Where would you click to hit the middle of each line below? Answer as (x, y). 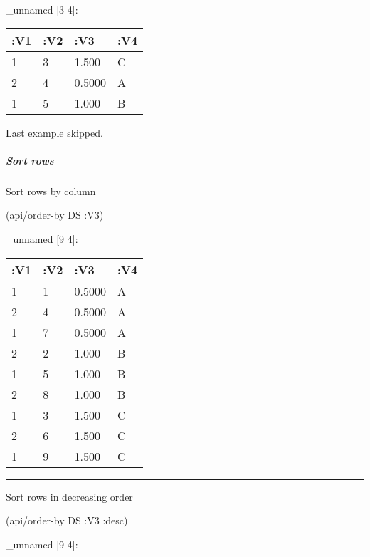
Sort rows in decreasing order (69, 496)
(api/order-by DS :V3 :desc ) (67, 520)
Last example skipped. (54, 132)
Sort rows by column (51, 191)
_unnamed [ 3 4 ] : (42, 9)
